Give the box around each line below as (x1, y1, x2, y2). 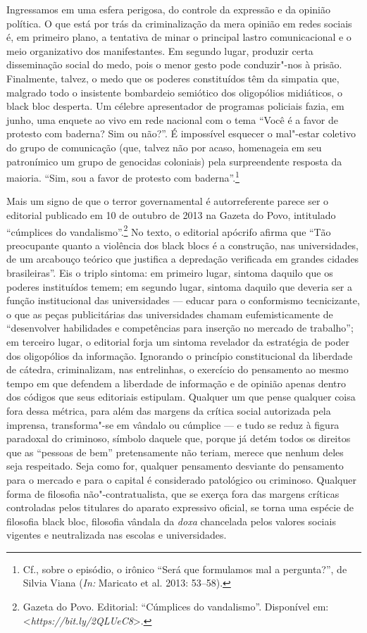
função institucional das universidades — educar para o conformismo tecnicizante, (6, 293, 360, 308)
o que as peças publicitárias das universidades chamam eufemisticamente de (6, 306, 333, 321)
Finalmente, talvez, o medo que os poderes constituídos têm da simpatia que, (6, 70, 340, 85)
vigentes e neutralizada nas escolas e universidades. (6, 527, 227, 542)
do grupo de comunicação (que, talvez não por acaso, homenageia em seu (6, 139, 322, 154)
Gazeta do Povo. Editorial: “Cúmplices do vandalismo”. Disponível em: (23, 599, 329, 614)
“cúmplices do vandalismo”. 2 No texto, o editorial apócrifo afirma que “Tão (6, 222, 331, 239)
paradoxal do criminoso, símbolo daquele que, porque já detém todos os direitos (6, 431, 351, 446)
